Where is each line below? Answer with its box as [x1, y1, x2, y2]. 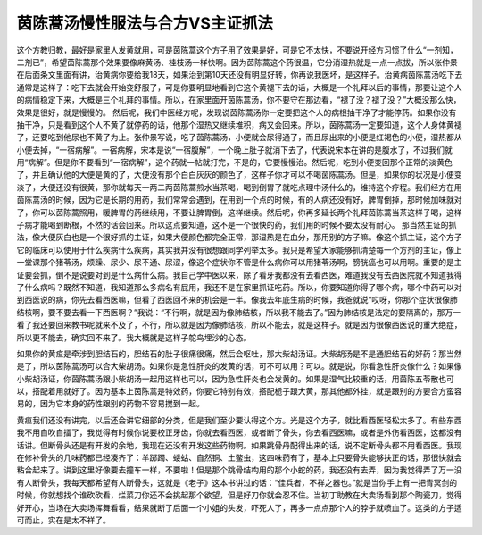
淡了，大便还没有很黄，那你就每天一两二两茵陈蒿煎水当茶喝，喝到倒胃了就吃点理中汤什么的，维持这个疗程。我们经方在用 [16, 181, 462, 192]
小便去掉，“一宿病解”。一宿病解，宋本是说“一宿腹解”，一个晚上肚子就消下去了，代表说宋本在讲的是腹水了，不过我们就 [16, 144, 453, 155]
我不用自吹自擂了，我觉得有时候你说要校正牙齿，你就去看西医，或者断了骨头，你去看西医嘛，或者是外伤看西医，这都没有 [16, 427, 462, 438]
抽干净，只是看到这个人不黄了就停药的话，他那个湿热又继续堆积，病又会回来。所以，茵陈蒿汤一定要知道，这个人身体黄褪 [16, 119, 462, 130]
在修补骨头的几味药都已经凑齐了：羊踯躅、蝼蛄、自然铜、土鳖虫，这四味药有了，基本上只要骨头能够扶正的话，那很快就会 [16, 452, 462, 464]
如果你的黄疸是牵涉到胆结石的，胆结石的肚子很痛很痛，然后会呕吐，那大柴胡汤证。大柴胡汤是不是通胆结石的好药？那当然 [16, 348, 462, 359]
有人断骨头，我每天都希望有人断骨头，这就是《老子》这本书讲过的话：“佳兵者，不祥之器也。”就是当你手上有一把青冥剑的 [16, 477, 458, 488]
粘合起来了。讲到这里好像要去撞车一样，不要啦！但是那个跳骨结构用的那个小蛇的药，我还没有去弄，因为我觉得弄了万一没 [16, 464, 462, 475]
